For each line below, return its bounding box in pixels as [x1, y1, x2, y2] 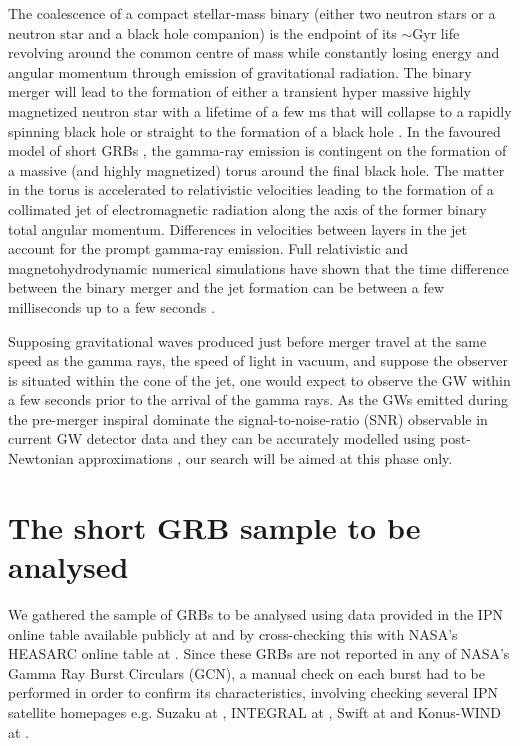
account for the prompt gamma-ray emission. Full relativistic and [8, 238, 408, 259]
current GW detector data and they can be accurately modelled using [8, 428, 436, 449]
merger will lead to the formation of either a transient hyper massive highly [8, 81, 471, 102]
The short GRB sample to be [8, 506, 421, 547]
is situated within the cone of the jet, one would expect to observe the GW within [8, 369, 511, 390]
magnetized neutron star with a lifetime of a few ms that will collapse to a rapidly [8, 100, 512, 121]
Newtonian [8, 448, 74, 469]
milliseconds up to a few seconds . [8, 296, 215, 317]
